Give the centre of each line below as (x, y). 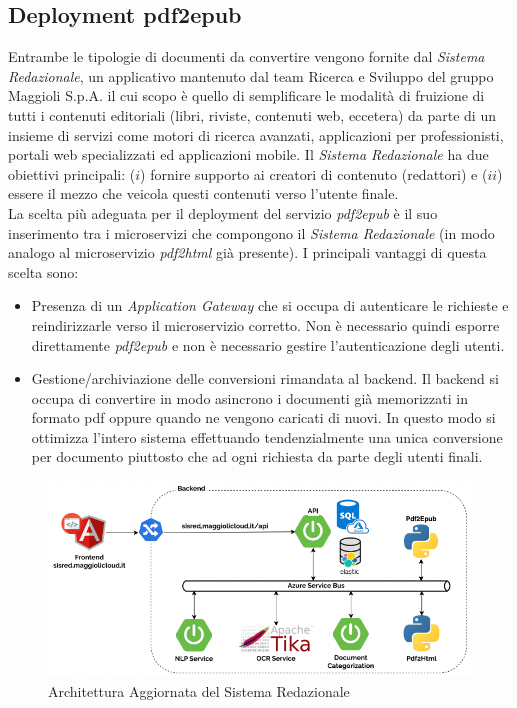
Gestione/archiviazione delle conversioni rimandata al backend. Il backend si (265, 378)
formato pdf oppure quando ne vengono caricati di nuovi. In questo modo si (263, 417)
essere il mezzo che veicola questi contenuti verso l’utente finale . (203, 193)
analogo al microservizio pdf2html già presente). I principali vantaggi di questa (247, 252)
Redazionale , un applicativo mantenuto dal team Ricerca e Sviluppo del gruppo (251, 75)
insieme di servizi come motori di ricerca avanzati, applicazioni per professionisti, (256, 134)
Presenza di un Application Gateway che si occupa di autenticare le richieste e (270, 305)
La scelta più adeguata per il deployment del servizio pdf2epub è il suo (223, 212)
